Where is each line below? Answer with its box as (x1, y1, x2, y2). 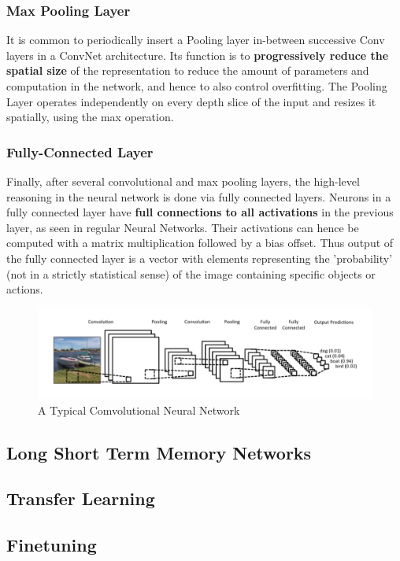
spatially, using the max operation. (6, 109, 174, 125)
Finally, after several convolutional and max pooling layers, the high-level (6, 173, 360, 189)
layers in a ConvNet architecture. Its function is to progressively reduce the (6, 46, 389, 63)
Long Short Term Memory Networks (6, 440, 312, 464)
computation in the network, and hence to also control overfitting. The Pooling (6, 78, 387, 94)
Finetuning (6, 533, 97, 557)
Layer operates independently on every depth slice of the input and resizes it (6, 93, 376, 109)
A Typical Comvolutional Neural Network (38, 401, 240, 418)
